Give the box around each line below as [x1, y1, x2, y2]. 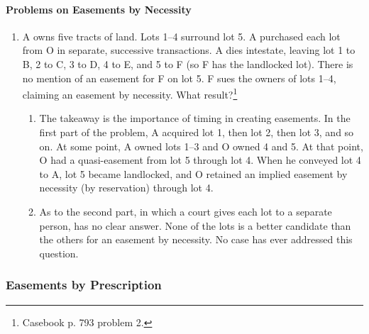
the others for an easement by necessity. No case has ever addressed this [39, 232, 353, 247]
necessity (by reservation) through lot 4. [39, 180, 214, 195]
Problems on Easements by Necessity [6, 1, 192, 16]
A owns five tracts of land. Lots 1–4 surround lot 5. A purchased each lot [22, 28, 341, 43]
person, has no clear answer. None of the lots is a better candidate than [39, 218, 351, 233]
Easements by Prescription [6, 276, 162, 294]
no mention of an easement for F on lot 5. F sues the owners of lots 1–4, [22, 70, 336, 85]
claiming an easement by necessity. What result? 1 [22, 85, 238, 101]
